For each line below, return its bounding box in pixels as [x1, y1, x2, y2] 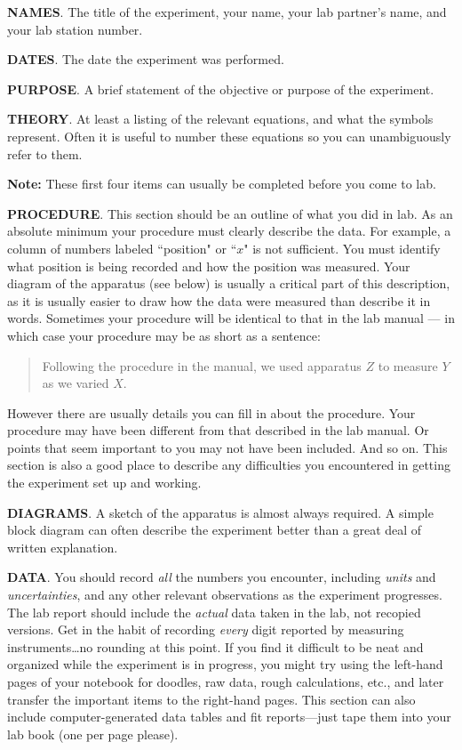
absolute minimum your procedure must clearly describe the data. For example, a [7, 222, 451, 240]
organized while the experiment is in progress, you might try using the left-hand [7, 655, 443, 673]
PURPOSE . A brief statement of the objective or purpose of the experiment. [7, 79, 434, 98]
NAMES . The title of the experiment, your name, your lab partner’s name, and [7, 3, 447, 20]
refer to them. [7, 144, 83, 163]
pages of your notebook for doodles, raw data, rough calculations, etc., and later [7, 673, 444, 690]
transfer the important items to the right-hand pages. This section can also [7, 690, 416, 708]
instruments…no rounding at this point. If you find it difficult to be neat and [7, 637, 424, 656]
